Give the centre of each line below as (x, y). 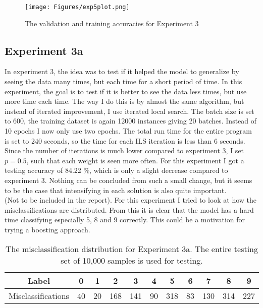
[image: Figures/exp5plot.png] (77, 7)
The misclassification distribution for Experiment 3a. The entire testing (132, 249)
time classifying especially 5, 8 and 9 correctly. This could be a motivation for (125, 220)
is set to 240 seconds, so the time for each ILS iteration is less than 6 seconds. (125, 140)
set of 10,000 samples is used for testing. (132, 260)
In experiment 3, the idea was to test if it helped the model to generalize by (122, 71)
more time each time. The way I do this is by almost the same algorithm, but (124, 101)
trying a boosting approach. (47, 229)
